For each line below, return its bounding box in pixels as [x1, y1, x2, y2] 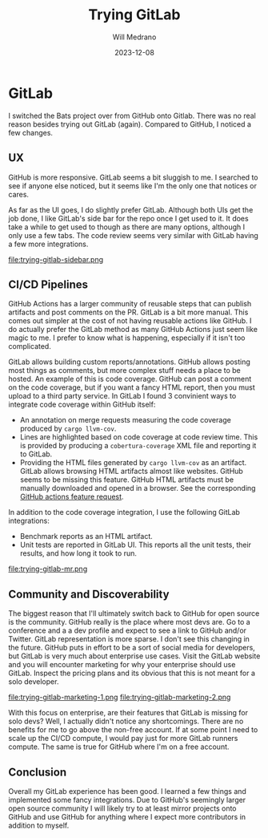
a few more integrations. [8, 239, 89, 249]
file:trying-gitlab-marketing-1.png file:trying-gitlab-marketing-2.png [8, 692, 231, 702]
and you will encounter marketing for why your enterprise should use [8, 660, 236, 670]
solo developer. [8, 677, 59, 686]
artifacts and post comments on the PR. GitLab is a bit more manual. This [8, 307, 249, 318]
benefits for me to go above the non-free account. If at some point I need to [8, 725, 258, 735]
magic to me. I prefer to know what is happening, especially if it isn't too [8, 333, 246, 342]
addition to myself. [8, 820, 70, 830]
